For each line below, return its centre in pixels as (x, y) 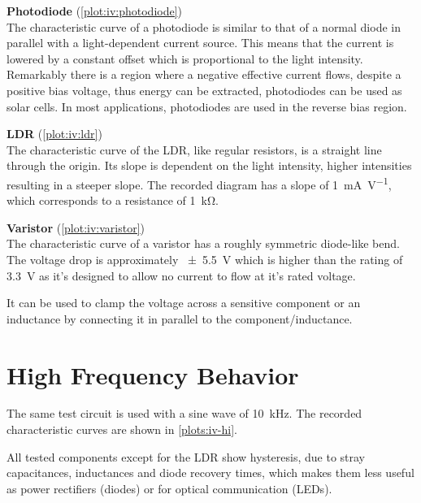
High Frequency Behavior (153, 374)
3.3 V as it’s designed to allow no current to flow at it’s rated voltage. (181, 275)
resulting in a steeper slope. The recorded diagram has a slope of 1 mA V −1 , (199, 183)
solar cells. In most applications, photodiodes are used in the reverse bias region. (207, 106)
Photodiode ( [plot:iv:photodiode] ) (95, 11)
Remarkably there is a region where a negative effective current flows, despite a (204, 74)
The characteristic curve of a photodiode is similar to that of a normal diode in (204, 26)
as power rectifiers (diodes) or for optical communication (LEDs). (169, 488)
